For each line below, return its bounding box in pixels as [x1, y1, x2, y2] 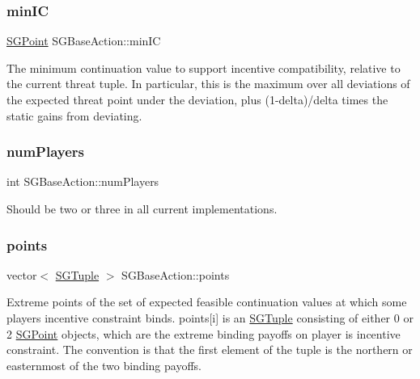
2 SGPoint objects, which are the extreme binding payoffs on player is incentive [6, 325, 401, 342]
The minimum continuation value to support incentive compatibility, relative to [6, 59, 401, 76]
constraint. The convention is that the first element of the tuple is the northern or [6, 341, 413, 358]
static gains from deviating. [6, 107, 142, 124]
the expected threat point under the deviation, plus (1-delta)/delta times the [6, 91, 388, 107]
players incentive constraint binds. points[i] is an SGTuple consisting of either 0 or [6, 310, 414, 326]
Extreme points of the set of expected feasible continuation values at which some [6, 293, 407, 310]
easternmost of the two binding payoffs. [6, 356, 202, 373]
